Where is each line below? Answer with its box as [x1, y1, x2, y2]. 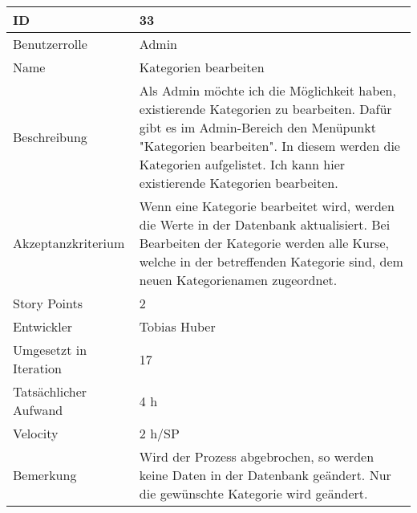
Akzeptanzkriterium [13, 234, 125, 252]
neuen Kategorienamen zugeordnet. [139, 271, 338, 289]
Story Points [13, 294, 83, 312]
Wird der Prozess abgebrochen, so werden [139, 447, 374, 466]
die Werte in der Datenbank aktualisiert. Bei [139, 215, 391, 234]
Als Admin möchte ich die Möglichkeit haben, [139, 81, 396, 100]
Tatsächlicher [13, 382, 87, 401]
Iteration [13, 359, 62, 377]
